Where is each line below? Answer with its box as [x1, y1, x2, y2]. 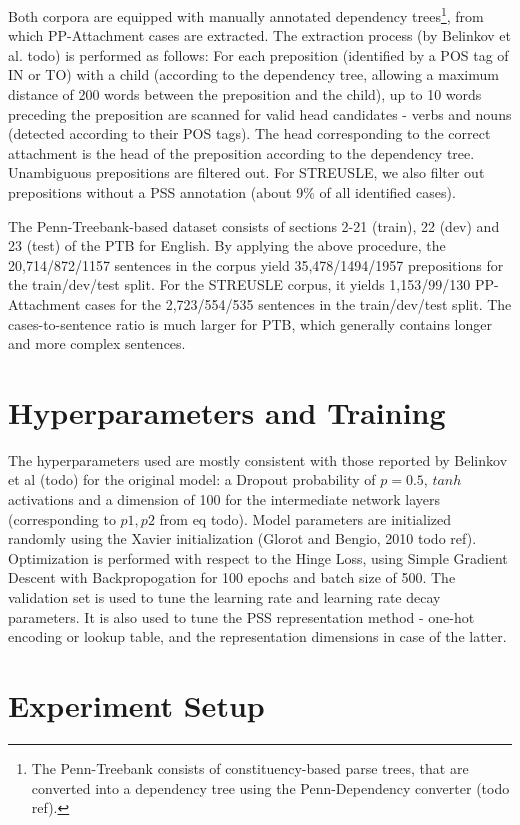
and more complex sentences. [8, 333, 186, 354]
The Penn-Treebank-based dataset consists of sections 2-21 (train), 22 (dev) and [8, 215, 500, 236]
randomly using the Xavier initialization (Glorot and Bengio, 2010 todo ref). [8, 528, 477, 549]
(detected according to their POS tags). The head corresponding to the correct [8, 123, 491, 144]
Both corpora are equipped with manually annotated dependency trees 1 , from [8, 3, 484, 26]
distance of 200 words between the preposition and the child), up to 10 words [8, 84, 482, 105]
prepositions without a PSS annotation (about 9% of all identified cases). [8, 182, 456, 202]
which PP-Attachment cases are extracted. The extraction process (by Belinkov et [8, 25, 512, 46]
